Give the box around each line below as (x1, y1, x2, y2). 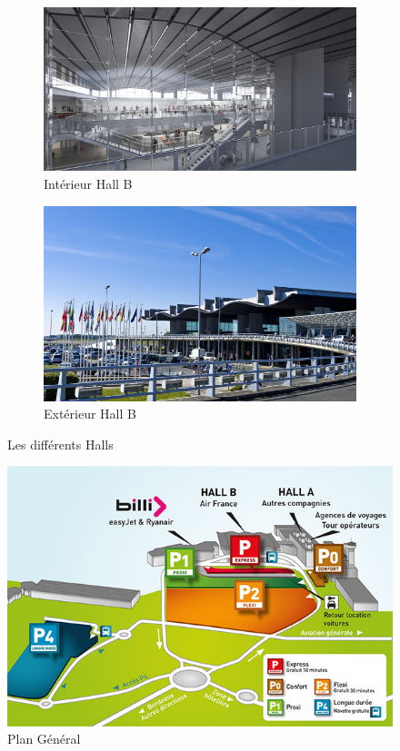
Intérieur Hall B (44, 173, 133, 193)
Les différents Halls (7, 434, 114, 453)
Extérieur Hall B (44, 404, 136, 423)
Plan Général (7, 729, 81, 748)
